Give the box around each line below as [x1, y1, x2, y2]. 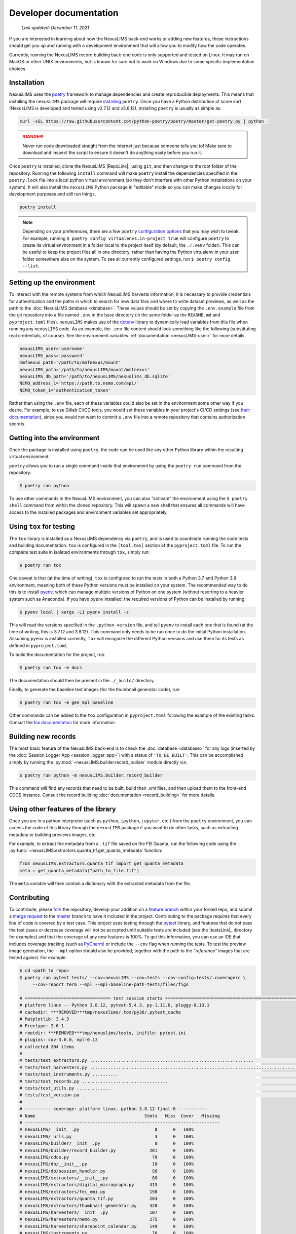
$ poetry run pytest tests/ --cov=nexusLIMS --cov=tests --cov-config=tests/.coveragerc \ [19, 975, 246, 980]
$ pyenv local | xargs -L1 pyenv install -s [19, 609, 129, 615]
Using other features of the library [9, 805, 116, 813]
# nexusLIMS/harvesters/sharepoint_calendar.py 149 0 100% [19, 1223, 194, 1229]
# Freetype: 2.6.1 [19, 1023, 64, 1029]
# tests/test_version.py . [19, 1092, 85, 1098]
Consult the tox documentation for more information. [9, 719, 116, 725]
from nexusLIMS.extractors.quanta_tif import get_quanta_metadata [19, 861, 184, 866]
